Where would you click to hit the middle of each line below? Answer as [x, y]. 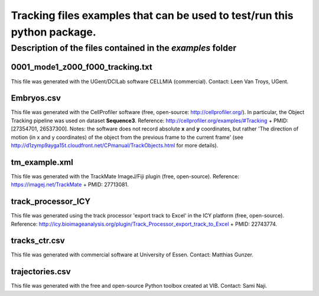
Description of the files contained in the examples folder [124, 48]
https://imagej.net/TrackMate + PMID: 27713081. [70, 185]
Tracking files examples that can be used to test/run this [152, 15]
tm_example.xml [42, 162]
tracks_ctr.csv [38, 241]
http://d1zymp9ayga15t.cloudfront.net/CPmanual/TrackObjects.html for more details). [115, 145]
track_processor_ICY [51, 202]
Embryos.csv [36, 98]
